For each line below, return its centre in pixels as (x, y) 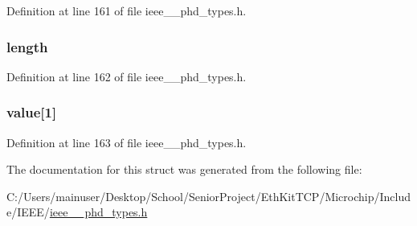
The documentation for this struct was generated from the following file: (184, 169)
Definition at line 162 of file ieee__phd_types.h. (127, 76)
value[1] (32, 112)
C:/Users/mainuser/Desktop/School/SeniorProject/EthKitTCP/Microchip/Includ (209, 196)
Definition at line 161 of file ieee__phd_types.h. (127, 10)
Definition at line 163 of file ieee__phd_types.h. (127, 142)
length (27, 46)
